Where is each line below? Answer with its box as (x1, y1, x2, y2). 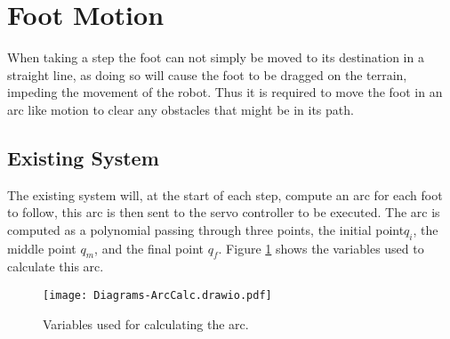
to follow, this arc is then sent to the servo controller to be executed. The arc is (7, 203, 440, 222)
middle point (7, 238, 76, 257)
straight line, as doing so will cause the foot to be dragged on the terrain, (7, 65, 407, 84)
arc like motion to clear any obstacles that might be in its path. (7, 100, 354, 118)
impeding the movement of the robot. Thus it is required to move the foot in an (7, 83, 443, 101)
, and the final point (94, 238, 205, 257)
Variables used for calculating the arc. (43, 314, 249, 333)
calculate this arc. (7, 257, 104, 276)
